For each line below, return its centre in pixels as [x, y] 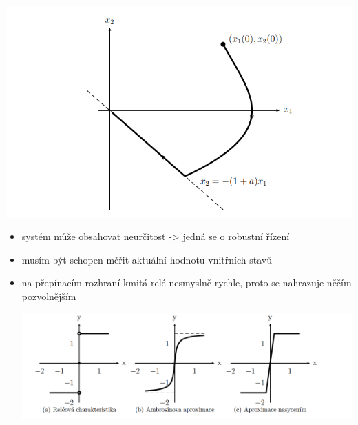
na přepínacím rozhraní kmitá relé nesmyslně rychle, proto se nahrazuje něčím [187, 283]
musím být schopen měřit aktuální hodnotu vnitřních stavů [147, 259]
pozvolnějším [49, 296]
